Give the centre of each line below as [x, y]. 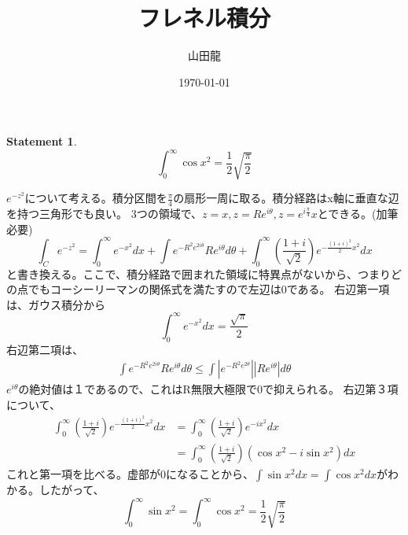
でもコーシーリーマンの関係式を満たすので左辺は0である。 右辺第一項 [209, 289]
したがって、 [72, 489]
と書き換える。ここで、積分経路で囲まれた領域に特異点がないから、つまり [199, 273]
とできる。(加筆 [358, 214]
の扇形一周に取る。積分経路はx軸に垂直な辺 [286, 198]
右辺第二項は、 [45, 349]
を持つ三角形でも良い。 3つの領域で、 [105, 214]
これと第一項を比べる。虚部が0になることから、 [130, 473]
